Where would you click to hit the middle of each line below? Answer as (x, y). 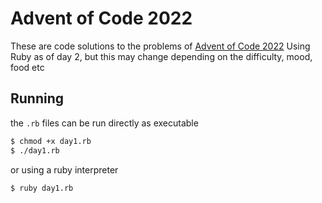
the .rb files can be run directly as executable (104, 123)
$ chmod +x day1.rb (51, 141)
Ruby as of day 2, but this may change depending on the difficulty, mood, (161, 56)
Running (37, 98)
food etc (27, 67)
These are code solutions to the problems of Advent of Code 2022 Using (160, 46)
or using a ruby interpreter (64, 169)
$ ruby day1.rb (42, 188)
